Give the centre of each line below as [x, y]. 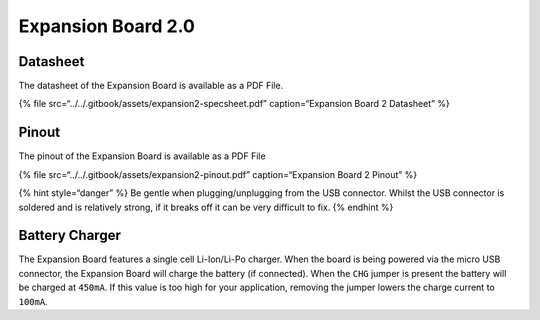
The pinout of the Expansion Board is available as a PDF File [142, 156]
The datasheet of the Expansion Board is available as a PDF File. [151, 86]
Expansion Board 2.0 [106, 26]
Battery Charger [70, 235]
